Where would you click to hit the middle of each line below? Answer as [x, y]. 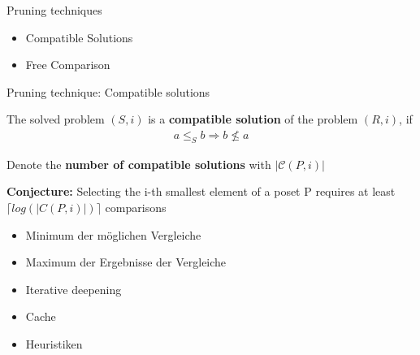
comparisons [136, 207]
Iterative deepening [74, 289]
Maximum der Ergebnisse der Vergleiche [126, 262]
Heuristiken [54, 343]
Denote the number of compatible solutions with [139, 164]
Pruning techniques [54, 10]
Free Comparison [68, 65]
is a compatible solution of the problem [253, 119]
